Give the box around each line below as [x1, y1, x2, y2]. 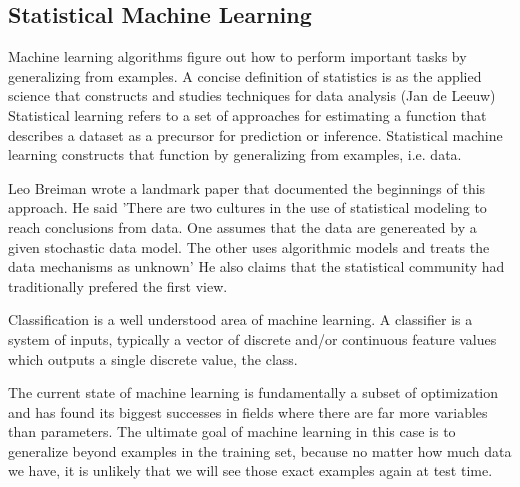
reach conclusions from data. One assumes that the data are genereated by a [8, 216, 477, 237]
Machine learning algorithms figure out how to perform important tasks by [8, 46, 467, 67]
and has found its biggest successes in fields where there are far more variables [8, 401, 488, 422]
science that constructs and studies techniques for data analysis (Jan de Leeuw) [8, 85, 496, 106]
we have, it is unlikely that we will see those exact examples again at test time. [8, 460, 493, 481]
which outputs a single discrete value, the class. [8, 348, 298, 369]
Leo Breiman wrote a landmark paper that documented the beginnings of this [8, 177, 486, 198]
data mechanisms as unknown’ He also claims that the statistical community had [8, 256, 505, 277]
